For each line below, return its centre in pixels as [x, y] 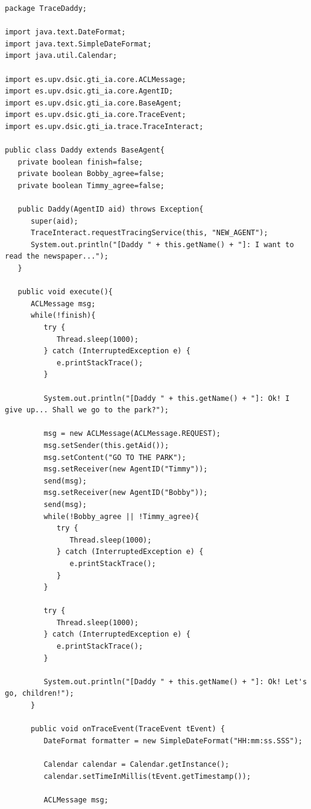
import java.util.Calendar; [61, 56]
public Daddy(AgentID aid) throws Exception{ [111, 209]
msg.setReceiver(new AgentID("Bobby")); [126, 493]
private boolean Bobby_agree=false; [91, 174]
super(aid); [54, 221]
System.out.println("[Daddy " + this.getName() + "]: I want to [162, 244]
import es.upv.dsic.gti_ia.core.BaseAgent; [93, 103]
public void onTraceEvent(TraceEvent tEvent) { [128, 729]
